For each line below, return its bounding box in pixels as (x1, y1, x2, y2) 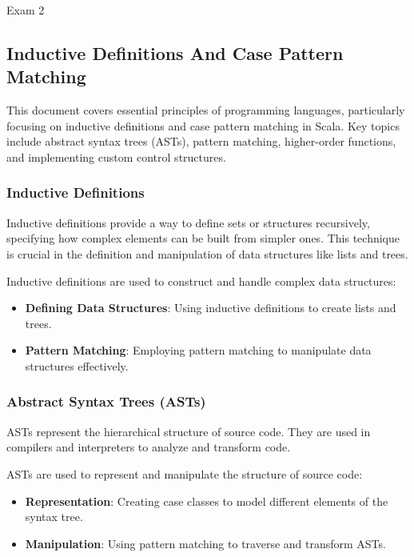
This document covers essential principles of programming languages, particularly (6, 102, 405, 118)
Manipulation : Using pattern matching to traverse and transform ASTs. (25, 535, 386, 551)
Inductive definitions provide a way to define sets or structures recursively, (6, 214, 370, 230)
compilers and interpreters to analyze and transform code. (6, 439, 291, 455)
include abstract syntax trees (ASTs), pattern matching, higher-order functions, (6, 133, 396, 150)
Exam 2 (6, 2, 45, 18)
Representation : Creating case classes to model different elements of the (25, 492, 388, 509)
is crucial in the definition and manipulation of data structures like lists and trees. (6, 245, 408, 262)
